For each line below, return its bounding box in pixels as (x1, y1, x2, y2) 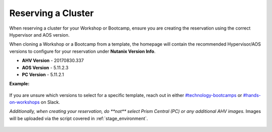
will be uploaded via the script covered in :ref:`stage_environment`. (9, 115, 148, 121)
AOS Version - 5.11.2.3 (22, 64, 69, 70)
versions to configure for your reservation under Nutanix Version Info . (9, 48, 156, 54)
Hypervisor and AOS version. (9, 32, 70, 38)
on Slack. (40, 99, 60, 105)
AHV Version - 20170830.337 (22, 58, 84, 64)
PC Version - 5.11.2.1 (22, 71, 64, 77)
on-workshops (9, 99, 40, 105)
